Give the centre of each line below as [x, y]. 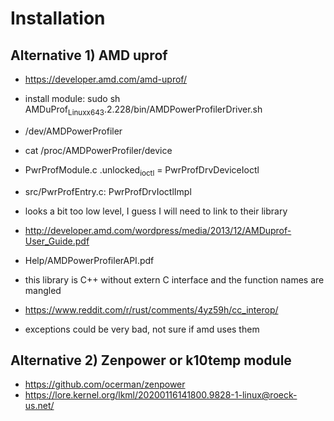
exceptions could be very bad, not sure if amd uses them [142, 329]
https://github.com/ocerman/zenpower [105, 384]
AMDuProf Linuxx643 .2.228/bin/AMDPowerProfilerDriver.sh [143, 110]
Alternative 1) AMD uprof [89, 55]
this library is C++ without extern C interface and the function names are [174, 279]
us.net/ [39, 406]
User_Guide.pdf [57, 241]
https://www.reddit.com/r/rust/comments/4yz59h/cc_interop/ [151, 309]
